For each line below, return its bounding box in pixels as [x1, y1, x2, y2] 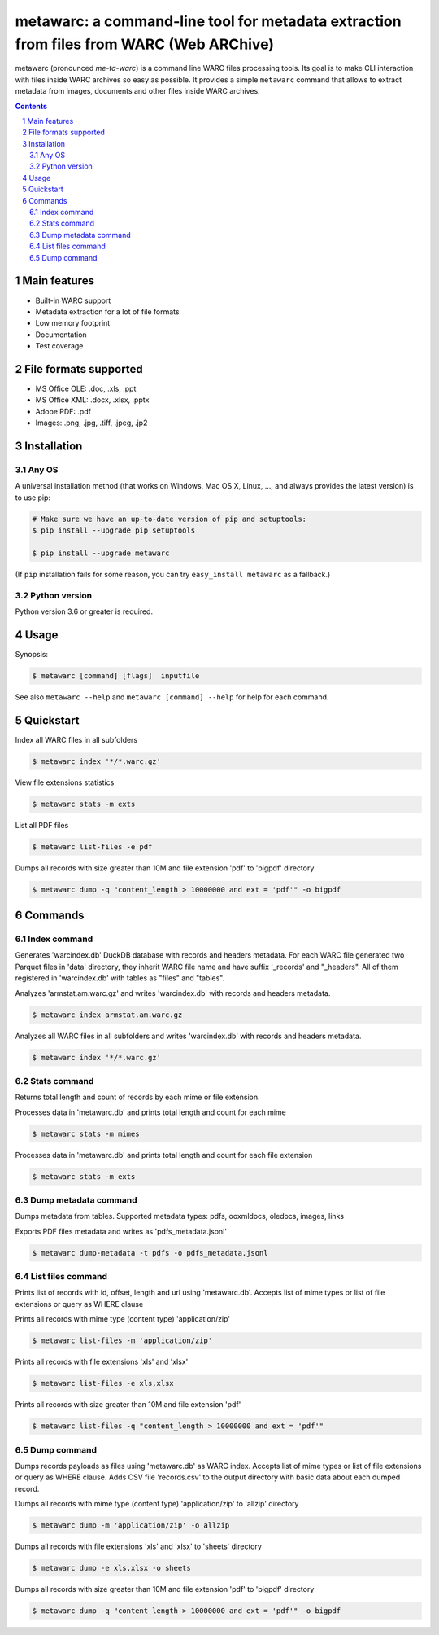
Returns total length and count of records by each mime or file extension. [15, 1092, 260, 1102]
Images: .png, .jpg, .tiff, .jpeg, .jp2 [35, 418, 148, 427]
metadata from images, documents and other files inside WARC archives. [15, 86, 260, 96]
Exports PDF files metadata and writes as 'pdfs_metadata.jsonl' [15, 1226, 228, 1236]
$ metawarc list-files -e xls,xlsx [32, 1379, 174, 1388]
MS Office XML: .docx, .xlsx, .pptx [35, 395, 150, 405]
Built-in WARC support [35, 296, 111, 305]
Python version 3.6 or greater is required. [15, 607, 154, 616]
